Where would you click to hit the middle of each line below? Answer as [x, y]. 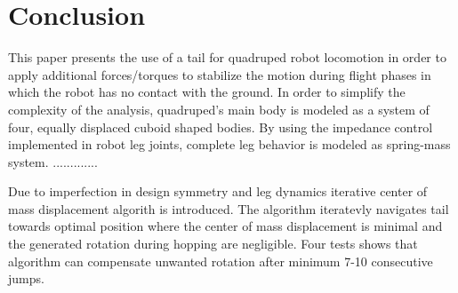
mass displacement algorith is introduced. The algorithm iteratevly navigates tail [229, 208]
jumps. [26, 278]
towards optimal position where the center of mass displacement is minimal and [225, 226]
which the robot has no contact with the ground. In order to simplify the [207, 92]
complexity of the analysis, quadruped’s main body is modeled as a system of [219, 109]
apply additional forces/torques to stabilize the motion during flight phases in [220, 74]
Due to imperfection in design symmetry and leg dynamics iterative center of [218, 191]
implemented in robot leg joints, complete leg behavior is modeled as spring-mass [229, 144]
